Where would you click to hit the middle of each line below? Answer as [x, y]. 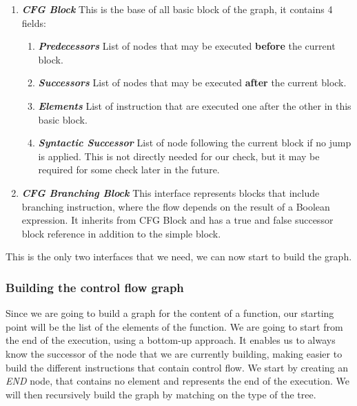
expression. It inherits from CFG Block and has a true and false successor [177, 220]
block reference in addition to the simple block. [121, 233]
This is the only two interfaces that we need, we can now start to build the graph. [179, 257]
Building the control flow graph [95, 287]
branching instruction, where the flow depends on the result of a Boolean [176, 206]
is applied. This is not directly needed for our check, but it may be [179, 156]
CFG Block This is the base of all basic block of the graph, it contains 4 [177, 9]
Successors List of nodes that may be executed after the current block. [192, 83]
